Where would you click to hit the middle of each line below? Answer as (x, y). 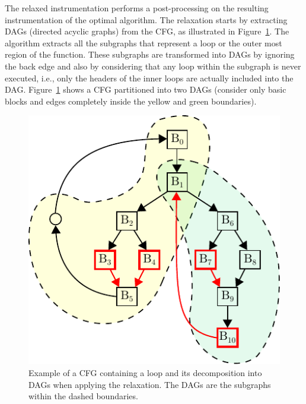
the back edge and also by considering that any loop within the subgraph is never (153, 66)
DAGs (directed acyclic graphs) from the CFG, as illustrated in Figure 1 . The (147, 31)
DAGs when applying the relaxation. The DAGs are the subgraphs (150, 384)
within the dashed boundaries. (83, 396)
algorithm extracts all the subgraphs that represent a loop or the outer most (144, 42)
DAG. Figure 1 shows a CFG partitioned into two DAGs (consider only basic (146, 89)
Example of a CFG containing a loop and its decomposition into (145, 373)
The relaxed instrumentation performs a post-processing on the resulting (137, 8)
